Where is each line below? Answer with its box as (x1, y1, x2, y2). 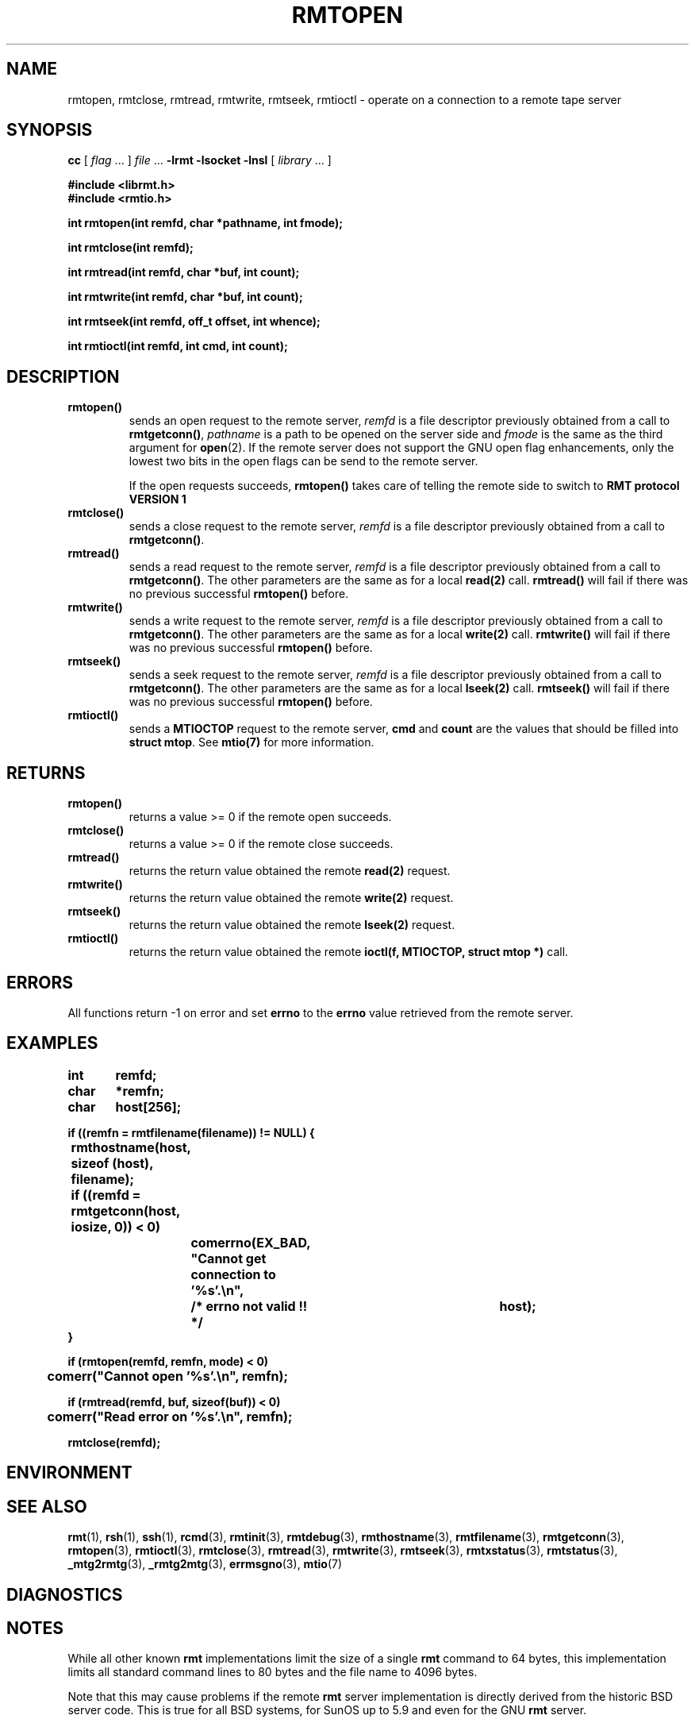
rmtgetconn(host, (71, 1202, 180, 1219)
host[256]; (115, 1098, 182, 1115)
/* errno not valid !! (190, 1297, 308, 1314)
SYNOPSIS (6, 120, 93, 141)
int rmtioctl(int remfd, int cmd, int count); (67, 339, 288, 353)
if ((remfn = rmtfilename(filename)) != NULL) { (67, 1125, 315, 1139)
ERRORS (6, 972, 74, 993)
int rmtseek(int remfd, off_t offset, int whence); (67, 314, 321, 329)
